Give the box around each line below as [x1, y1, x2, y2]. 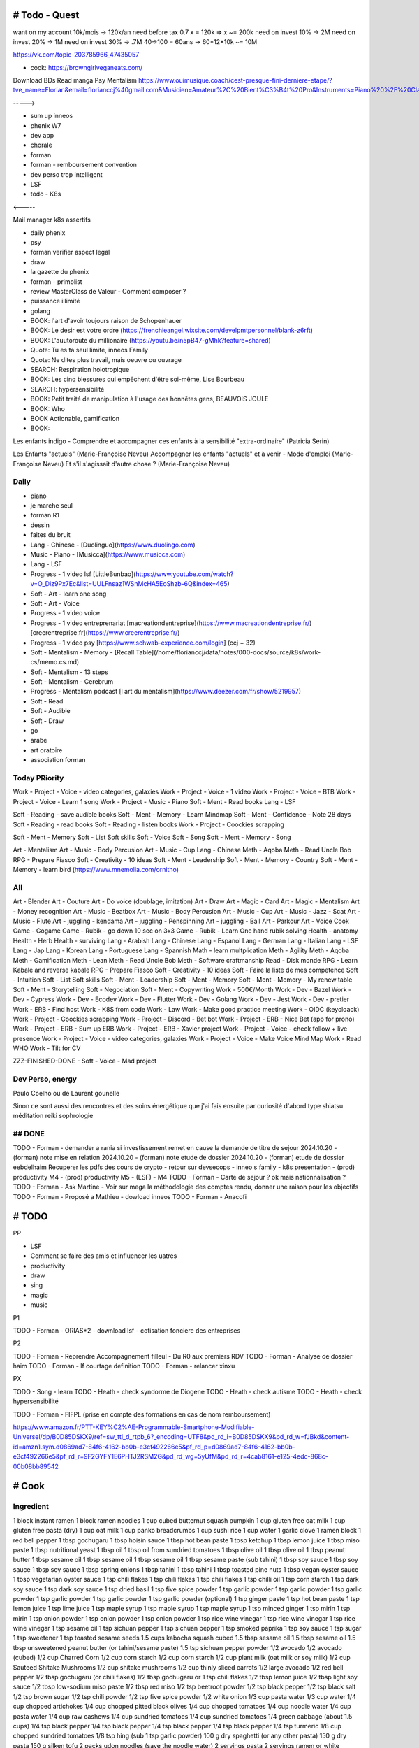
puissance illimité [30, 297, 80, 306]
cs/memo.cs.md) [30, 658, 80, 666]
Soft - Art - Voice [30, 599, 80, 608]
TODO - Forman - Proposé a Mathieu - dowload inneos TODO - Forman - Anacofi [13, 1192, 247, 1201]
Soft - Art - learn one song [30, 589, 107, 598]
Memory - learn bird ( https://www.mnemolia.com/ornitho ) [13, 866, 179, 874]
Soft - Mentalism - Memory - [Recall [30, 647, 135, 657]
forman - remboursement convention [30, 161, 138, 169]
